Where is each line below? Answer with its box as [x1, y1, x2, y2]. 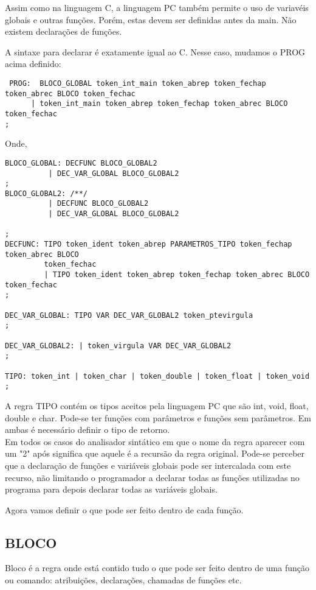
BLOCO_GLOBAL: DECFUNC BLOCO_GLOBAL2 [5, 158, 157, 167]
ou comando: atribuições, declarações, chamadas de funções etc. [5, 574, 242, 586]
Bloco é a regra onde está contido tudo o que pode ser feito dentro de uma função [5, 561, 309, 574]
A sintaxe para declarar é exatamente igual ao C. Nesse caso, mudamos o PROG [5, 45, 306, 58]
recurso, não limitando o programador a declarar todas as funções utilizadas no [5, 471, 300, 483]
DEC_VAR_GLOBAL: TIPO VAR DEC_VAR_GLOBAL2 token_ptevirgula [5, 311, 253, 320]
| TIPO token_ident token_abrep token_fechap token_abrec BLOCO [44, 270, 310, 279]
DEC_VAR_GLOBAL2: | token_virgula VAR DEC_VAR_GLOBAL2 [5, 341, 232, 350]
